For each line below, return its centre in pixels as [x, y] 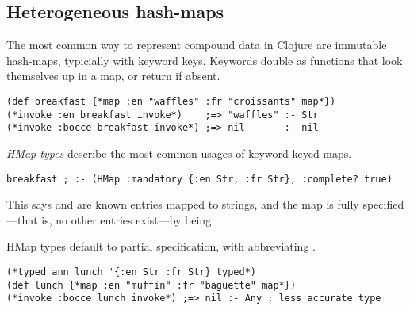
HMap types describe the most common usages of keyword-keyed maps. [179, 153]
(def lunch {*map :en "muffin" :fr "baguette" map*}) [151, 285]
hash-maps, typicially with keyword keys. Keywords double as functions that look [205, 60]
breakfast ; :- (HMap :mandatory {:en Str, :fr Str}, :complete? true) [199, 179]
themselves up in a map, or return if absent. [113, 76]
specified [383, 204]
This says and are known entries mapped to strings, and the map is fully [183, 204]
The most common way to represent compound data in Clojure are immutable [197, 45]
